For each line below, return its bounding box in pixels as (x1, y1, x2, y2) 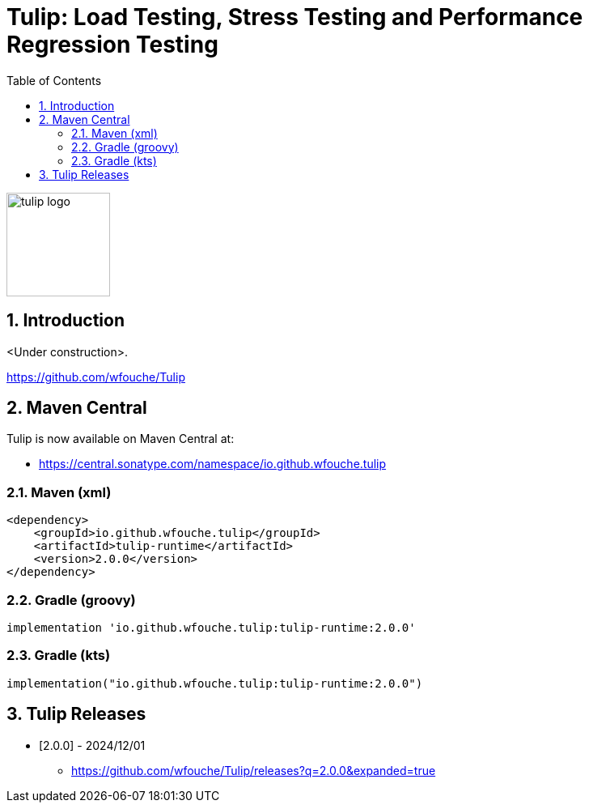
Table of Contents (6, 73, 102, 87)
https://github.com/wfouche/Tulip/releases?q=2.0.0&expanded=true (71, 763, 436, 777)
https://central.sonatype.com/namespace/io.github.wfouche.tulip (39, 457, 387, 471)
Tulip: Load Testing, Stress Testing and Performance (6, 3, 583, 31)
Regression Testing (6, 31, 218, 58)
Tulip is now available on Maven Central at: (6, 432, 235, 446)
